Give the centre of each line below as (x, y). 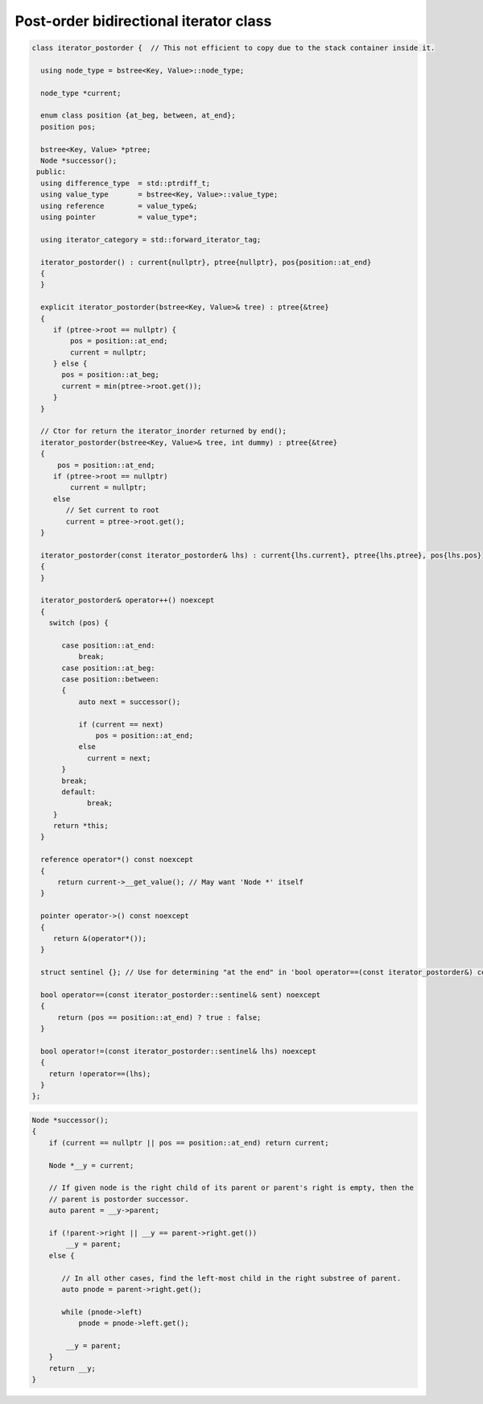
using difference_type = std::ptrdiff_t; (126, 183)
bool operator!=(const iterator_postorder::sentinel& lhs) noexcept (179, 1051)
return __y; (72, 1368)
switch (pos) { (78, 623)
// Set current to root (113, 510)
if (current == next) (121, 724)
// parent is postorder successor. (119, 1199)
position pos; (68, 126)
